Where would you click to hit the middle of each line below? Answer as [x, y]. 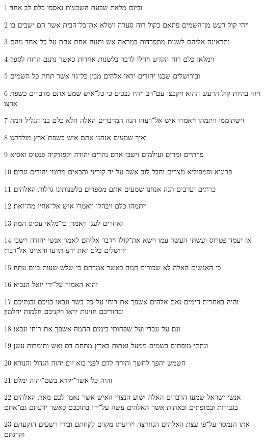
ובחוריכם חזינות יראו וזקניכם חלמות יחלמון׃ [64, 311]
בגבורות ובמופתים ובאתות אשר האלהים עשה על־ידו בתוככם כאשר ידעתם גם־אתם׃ [121, 407]
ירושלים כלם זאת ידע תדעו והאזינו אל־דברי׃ [65, 250]
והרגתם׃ [15, 434]
